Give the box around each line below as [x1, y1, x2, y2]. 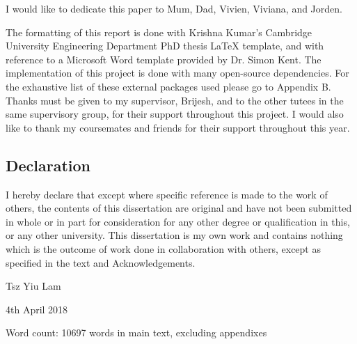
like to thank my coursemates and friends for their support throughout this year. [6, 120, 350, 134]
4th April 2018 [6, 302, 68, 316]
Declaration [6, 154, 91, 175]
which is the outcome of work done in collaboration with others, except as [6, 241, 321, 256]
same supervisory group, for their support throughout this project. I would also [6, 107, 344, 121]
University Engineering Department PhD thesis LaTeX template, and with [6, 38, 324, 53]
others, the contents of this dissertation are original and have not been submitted [6, 201, 352, 215]
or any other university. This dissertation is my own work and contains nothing [6, 228, 343, 242]
